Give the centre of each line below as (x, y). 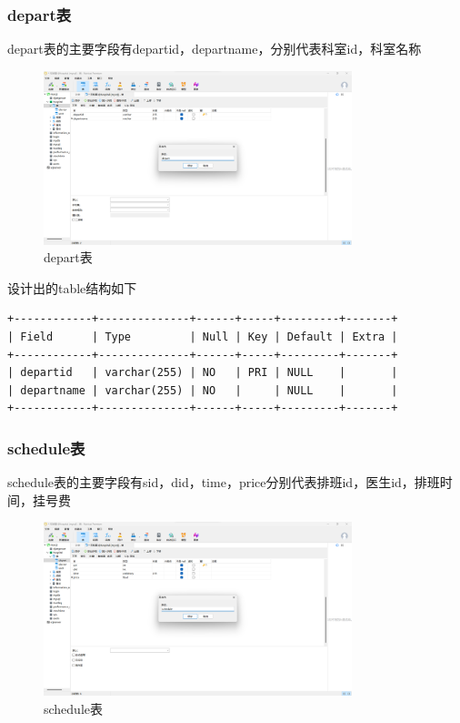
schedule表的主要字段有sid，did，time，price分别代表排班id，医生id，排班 (224, 482)
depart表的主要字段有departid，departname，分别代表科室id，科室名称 (215, 49)
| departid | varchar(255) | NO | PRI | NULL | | (203, 373)
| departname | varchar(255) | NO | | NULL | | (203, 390)
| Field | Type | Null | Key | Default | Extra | (203, 336)
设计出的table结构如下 (72, 287)
